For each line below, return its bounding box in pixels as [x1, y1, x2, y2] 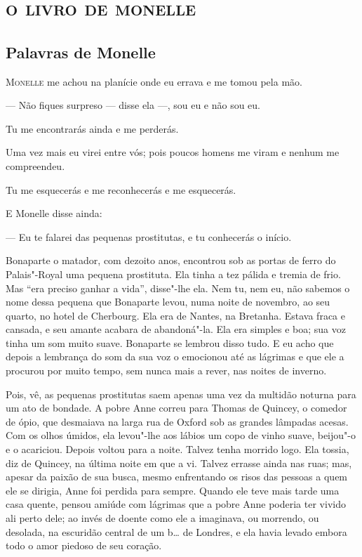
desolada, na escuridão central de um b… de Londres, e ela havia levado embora [6, 524, 347, 539]
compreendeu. [6, 158, 65, 173]
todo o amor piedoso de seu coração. [6, 538, 162, 553]
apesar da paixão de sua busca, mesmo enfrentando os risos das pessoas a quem [6, 469, 348, 484]
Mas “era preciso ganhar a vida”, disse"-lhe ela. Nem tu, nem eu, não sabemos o [6, 280, 350, 295]
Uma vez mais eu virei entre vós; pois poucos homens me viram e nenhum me [6, 145, 340, 159]
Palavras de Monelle [6, 41, 156, 63]
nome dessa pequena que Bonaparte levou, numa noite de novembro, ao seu [6, 294, 330, 309]
